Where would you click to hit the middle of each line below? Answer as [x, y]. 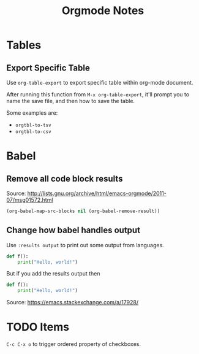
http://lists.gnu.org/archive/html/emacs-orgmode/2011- [97, 193]
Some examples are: [32, 113]
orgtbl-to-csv [33, 132]
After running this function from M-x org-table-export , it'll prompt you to [98, 94]
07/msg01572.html [30, 200]
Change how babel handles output [73, 230]
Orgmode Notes [103, 11]
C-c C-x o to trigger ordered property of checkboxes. [74, 344]
